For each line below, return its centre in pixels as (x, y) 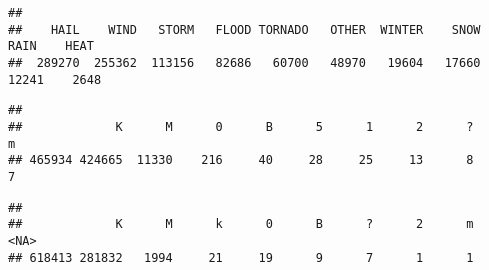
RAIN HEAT (51, 46)
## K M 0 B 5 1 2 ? (241, 126)
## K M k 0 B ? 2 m (241, 224)
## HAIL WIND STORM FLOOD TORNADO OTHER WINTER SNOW (244, 29)
